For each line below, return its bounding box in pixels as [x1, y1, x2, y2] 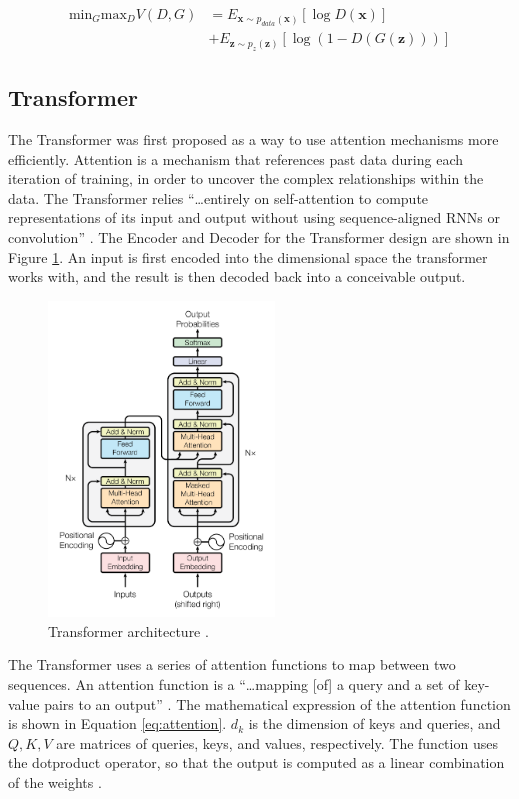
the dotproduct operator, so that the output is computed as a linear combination [8, 752, 505, 773]
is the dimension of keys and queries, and [248, 713, 501, 734]
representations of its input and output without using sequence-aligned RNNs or [8, 207, 500, 228]
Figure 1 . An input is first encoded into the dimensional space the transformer [8, 246, 488, 267]
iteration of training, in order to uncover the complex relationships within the [8, 168, 484, 189]
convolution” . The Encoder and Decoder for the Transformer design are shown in [8, 227, 510, 248]
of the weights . [8, 771, 102, 792]
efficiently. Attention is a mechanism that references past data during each [8, 148, 463, 169]
